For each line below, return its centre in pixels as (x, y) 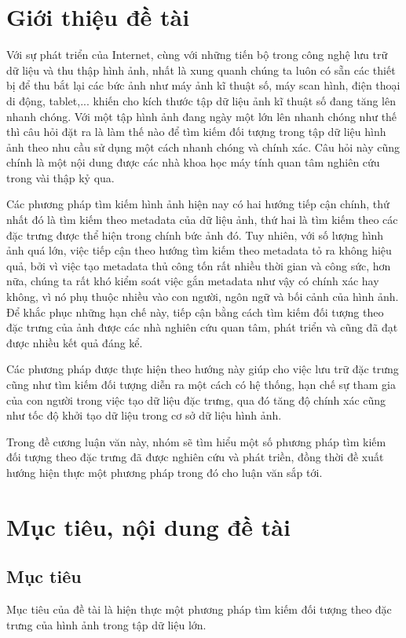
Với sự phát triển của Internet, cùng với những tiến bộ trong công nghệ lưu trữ (197, 55)
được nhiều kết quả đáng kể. (75, 342)
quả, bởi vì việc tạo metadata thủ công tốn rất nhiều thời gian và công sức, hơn (199, 265)
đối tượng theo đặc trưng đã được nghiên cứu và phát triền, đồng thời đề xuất (195, 457)
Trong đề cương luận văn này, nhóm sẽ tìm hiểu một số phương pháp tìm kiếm (196, 441)
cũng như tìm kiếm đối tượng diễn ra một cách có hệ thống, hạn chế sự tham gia (201, 384)
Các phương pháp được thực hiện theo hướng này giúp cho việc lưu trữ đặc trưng (203, 369)
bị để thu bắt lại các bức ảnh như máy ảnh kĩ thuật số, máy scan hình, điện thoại (203, 85)
